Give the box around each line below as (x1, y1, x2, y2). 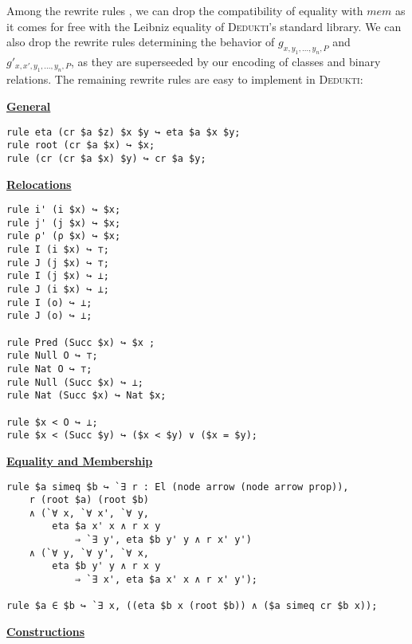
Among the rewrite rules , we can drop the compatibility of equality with (6, 2, 363, 18)
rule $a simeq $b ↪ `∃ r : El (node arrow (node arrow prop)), (6, 481, 349, 493)
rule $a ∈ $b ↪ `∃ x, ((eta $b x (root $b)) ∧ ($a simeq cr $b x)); (6, 600, 378, 612)
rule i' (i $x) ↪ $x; (6, 204, 121, 216)
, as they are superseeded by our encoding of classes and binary (70, 53, 381, 69)
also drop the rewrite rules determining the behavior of (6, 33, 275, 50)
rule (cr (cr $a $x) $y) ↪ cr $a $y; (6, 152, 206, 164)
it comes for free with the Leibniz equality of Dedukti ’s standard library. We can (6, 18, 402, 34)
